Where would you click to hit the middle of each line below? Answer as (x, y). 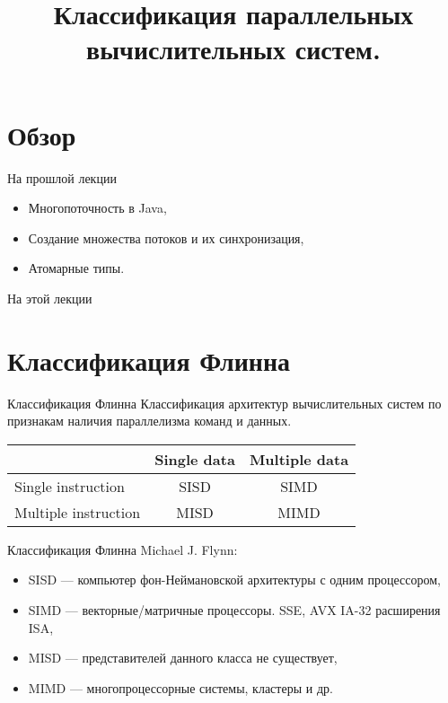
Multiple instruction (78, 512)
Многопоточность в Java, (97, 208)
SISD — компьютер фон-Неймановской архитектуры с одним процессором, (234, 580)
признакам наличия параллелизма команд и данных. (149, 421)
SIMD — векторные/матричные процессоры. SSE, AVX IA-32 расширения (234, 609)
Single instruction (70, 486)
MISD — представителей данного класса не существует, (183, 658)
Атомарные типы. (76, 268)
